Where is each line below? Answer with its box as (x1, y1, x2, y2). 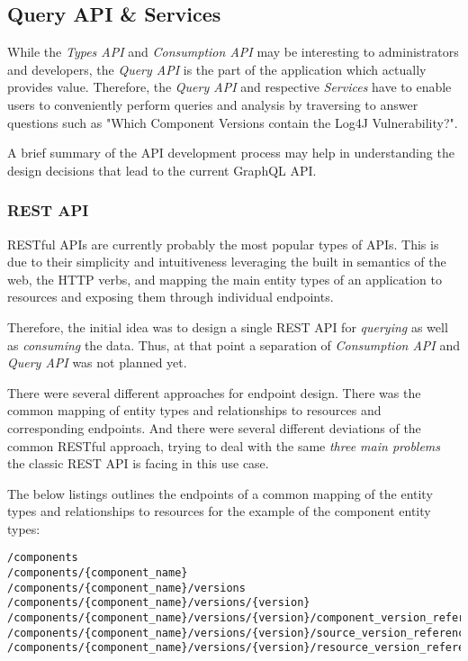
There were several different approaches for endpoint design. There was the (7, 383, 421, 402)
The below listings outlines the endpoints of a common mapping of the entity (7, 484, 433, 503)
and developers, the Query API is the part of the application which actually (7, 59, 427, 78)
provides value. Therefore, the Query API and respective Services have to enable (7, 77, 452, 96)
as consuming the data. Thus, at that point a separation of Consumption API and (7, 335, 460, 354)
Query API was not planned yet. (7, 353, 187, 372)
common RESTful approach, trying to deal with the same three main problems (7, 436, 441, 455)
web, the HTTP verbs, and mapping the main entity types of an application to (7, 269, 443, 288)
